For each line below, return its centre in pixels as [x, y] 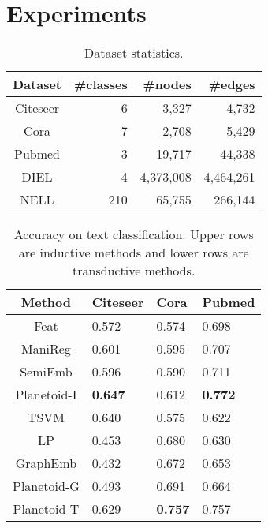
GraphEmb [46, 463]
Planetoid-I [46, 395]
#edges [232, 84]
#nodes [167, 84]
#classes [101, 84]
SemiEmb [46, 372]
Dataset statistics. [134, 53]
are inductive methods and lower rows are [134, 253]
